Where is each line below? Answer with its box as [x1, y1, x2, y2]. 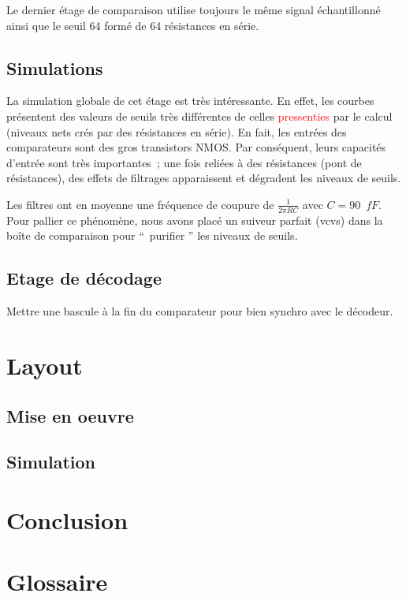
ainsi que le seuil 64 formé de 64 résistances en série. [6, 17, 259, 33]
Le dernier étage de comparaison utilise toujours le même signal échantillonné [6, 2, 381, 17]
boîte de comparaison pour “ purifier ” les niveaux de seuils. [6, 227, 298, 244]
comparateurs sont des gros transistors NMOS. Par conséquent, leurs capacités [6, 139, 386, 155]
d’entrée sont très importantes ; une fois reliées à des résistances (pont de [6, 154, 362, 170]
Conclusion [6, 503, 129, 535]
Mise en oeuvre [6, 403, 134, 427]
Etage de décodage [6, 266, 162, 290]
